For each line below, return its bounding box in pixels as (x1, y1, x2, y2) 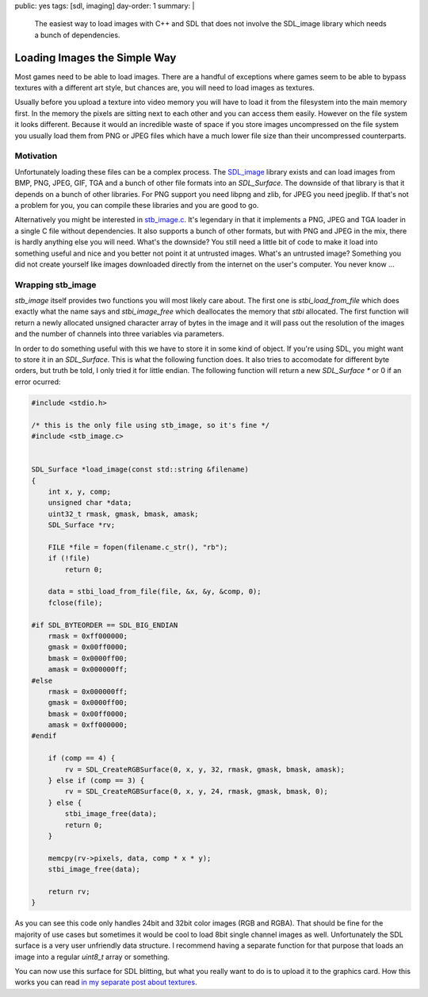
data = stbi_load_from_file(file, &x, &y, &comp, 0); (48, 587, 262, 596)
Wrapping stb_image (14, 279, 97, 290)
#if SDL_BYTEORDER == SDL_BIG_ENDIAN (31, 620, 178, 629)
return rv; (48, 887, 90, 896)
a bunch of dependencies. (34, 30, 120, 40)
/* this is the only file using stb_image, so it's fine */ (31, 421, 270, 429)
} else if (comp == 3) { (48, 776, 145, 785)
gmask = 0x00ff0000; (48, 643, 128, 652)
